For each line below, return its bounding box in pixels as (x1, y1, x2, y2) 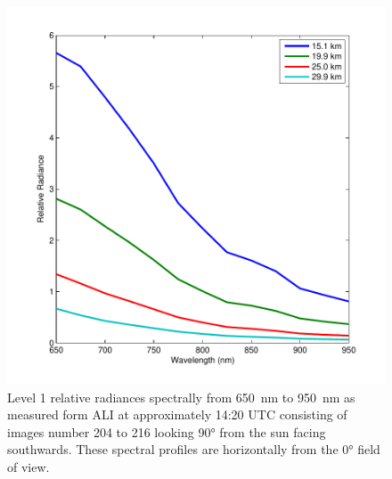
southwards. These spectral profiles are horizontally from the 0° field (7, 440, 380, 459)
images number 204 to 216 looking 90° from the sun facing (7, 422, 326, 441)
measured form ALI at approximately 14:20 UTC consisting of (7, 405, 347, 424)
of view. (7, 457, 50, 475)
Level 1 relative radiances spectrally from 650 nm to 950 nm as (7, 387, 355, 406)
